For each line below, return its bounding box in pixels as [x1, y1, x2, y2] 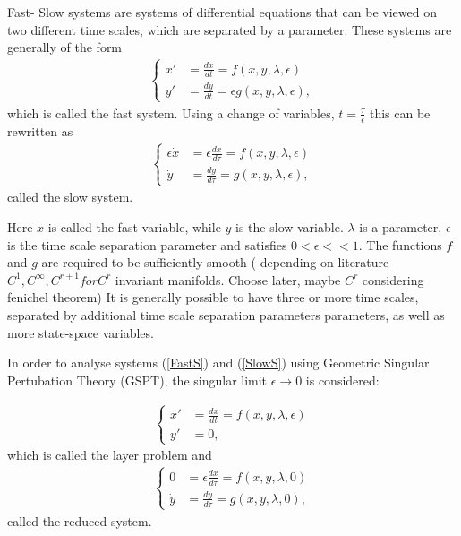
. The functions [358, 235, 442, 254]
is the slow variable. [235, 217, 344, 236]
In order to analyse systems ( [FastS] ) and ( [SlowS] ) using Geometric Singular [7, 353, 430, 372]
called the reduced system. [7, 511, 152, 530]
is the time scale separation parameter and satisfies [7, 235, 287, 254]
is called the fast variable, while [47, 217, 221, 236]
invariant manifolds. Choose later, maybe [115, 270, 341, 289]
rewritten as [7, 121, 73, 140]
